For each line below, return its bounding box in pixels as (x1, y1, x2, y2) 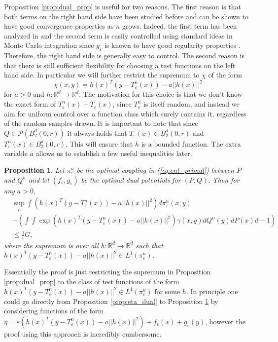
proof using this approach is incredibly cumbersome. (4, 328, 162, 339)
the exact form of (4, 99, 56, 109)
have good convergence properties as (4, 21, 114, 31)
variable (4, 148, 28, 158)
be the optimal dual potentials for (81, 174, 181, 185)
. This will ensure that (66, 138, 133, 149)
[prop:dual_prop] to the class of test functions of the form (4, 276, 179, 287)
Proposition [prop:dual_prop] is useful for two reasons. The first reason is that (4, 1, 242, 11)
